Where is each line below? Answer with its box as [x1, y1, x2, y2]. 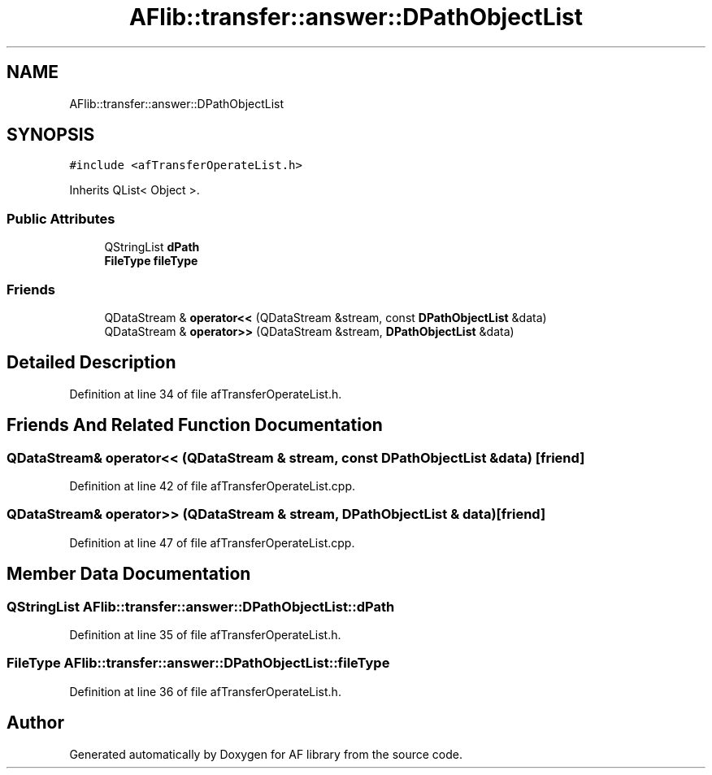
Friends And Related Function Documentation [7, 415, 383, 436]
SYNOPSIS [7, 124, 95, 146]
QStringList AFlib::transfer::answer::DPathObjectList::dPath [7, 598, 395, 615]
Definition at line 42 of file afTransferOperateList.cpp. [69, 479, 356, 493]
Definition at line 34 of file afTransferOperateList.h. [69, 386, 342, 401]
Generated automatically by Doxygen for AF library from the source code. [69, 747, 463, 761]
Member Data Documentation [7, 564, 251, 585]
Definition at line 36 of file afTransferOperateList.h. [69, 684, 341, 699]
